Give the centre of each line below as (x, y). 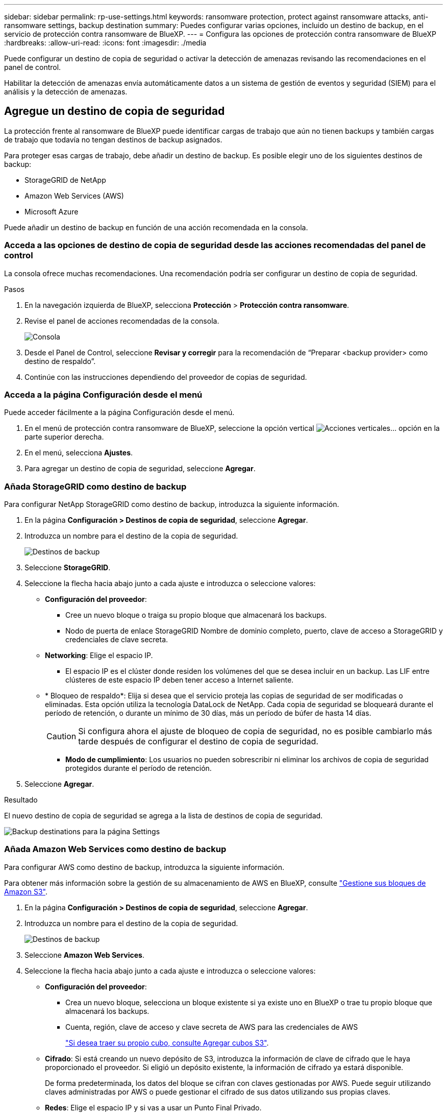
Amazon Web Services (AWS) (74, 196)
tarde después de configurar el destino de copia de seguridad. (198, 742)
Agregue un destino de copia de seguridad (115, 111)
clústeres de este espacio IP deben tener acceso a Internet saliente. (180, 680)
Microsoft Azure (52, 211)
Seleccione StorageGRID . (68, 568)
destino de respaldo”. (60, 361)
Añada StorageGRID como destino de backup (95, 486)
